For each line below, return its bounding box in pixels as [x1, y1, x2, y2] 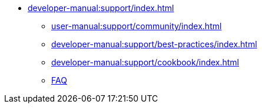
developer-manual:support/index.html [28, 3, 174, 13]
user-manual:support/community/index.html [51, 21, 222, 31]
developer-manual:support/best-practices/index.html [51, 39, 257, 49]
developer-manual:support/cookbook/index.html [51, 57, 240, 67]
